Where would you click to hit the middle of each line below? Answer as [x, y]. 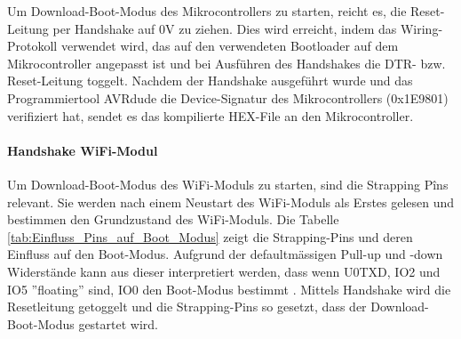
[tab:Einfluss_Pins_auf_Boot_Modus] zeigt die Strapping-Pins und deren [210, 236]
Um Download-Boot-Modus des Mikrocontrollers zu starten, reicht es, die [207, 11]
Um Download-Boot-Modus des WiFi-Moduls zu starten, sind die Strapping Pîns [228, 184]
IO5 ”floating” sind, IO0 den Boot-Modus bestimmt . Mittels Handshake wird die [229, 289]
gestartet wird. [118, 323]
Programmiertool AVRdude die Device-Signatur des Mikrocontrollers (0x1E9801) [228, 97]
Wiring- [421, 28]
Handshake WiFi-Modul [83, 150]
